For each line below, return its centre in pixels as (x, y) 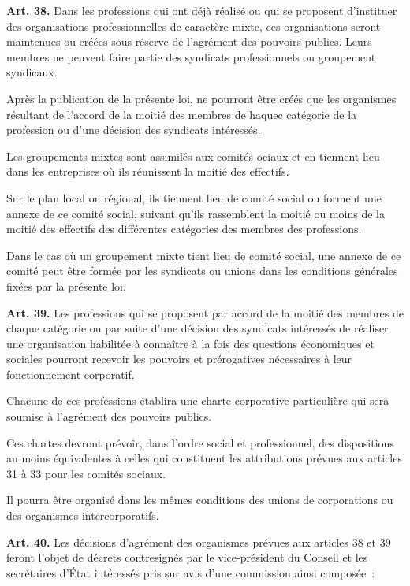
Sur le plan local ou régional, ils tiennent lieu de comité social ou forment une (194, 197)
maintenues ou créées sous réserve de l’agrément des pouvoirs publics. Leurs (189, 41)
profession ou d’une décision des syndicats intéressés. (134, 130)
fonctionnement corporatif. (71, 374)
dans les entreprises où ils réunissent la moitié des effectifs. (148, 171)
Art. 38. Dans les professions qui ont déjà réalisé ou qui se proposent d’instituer (202, 10)
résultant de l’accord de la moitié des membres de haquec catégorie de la (182, 114)
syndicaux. (32, 72)
